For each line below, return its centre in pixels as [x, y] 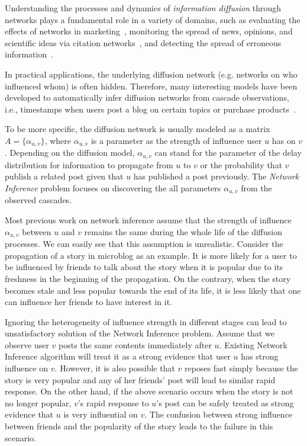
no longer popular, [38, 402]
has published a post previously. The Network [216, 176]
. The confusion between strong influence [219, 414]
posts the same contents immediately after [135, 344]
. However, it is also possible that [115, 368]
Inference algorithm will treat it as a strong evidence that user [118, 356]
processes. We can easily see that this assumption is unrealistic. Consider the [144, 244]
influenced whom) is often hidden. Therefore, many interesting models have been [151, 86]
